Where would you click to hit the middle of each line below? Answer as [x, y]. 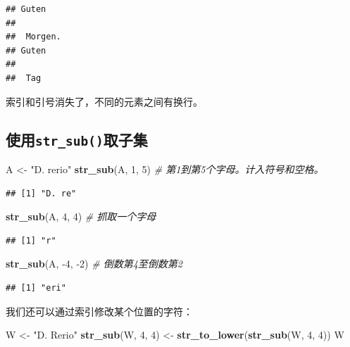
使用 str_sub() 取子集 [77, 139]
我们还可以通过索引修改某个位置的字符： [99, 311]
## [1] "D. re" [41, 193]
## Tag [24, 78]
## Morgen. [33, 37]
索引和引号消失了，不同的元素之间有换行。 [104, 101]
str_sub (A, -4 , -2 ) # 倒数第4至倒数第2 [94, 264]
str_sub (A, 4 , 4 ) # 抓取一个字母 [81, 216]
